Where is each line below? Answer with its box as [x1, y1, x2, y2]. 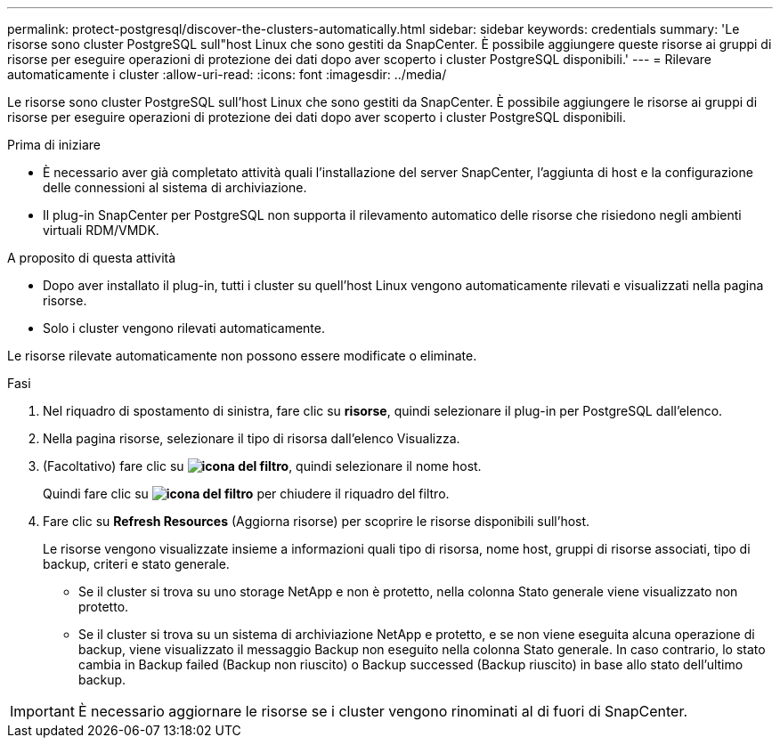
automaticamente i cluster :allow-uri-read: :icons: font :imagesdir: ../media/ [7, 67, 447, 82]
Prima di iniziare [7, 137, 101, 152]
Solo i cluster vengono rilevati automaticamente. [43, 320, 325, 336]
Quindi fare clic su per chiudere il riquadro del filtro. [43, 486, 450, 501]
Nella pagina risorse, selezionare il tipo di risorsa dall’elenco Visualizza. [43, 431, 460, 446]
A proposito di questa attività [7, 250, 176, 265]
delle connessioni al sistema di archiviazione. [43, 180, 307, 195]
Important [10, 702, 75, 720]
